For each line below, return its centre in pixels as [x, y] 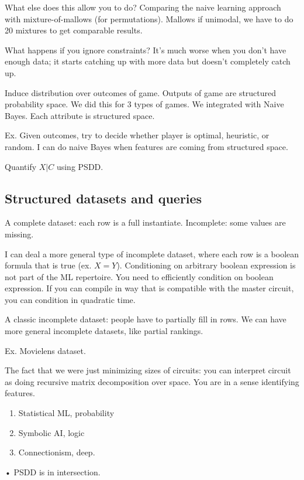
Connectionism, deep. [57, 452]
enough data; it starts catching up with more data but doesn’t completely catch [148, 61]
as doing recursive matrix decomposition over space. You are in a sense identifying [152, 381]
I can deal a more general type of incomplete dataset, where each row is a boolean [152, 253]
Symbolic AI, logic [51, 432]
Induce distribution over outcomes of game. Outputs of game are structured [141, 92]
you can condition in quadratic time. [70, 299]
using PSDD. [80, 166]
